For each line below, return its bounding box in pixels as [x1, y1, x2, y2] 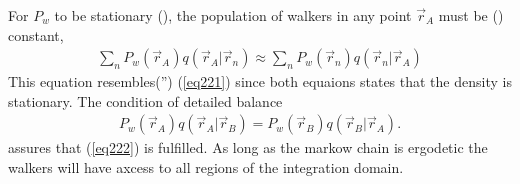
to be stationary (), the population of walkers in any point [54, 5, 412, 25]
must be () [438, 5, 504, 25]
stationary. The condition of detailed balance [8, 90, 283, 111]
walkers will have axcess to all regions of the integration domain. [8, 157, 404, 178]
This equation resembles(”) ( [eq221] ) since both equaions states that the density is [8, 71, 512, 92]
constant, [8, 24, 64, 45]
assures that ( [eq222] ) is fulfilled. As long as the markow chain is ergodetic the [8, 137, 488, 158]
